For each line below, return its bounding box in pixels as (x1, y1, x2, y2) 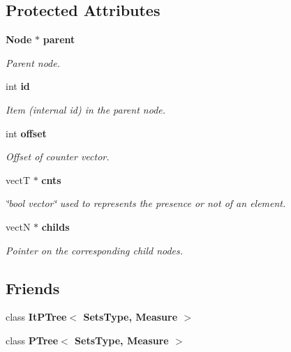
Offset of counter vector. (6, 149, 110, 164)
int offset (6, 125, 47, 140)
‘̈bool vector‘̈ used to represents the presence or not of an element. (6, 196, 286, 211)
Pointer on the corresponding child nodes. (6, 243, 184, 257)
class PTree (6, 332, 59, 347)
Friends (6, 277, 60, 298)
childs (41, 219, 70, 234)
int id (6, 79, 30, 93)
